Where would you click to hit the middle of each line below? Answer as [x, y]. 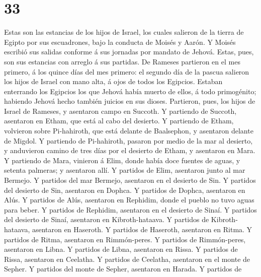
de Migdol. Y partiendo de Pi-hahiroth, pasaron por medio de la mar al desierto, [128, 140]
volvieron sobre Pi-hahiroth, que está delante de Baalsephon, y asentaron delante [129, 131]
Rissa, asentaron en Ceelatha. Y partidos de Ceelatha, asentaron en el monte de [127, 259]
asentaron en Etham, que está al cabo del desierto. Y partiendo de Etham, [119, 121]
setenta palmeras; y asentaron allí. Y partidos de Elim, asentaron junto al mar [125, 170]
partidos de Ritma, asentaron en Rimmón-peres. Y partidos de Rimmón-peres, [125, 239]
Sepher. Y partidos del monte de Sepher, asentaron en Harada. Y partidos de [123, 269]
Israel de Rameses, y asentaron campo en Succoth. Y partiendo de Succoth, [120, 111]
